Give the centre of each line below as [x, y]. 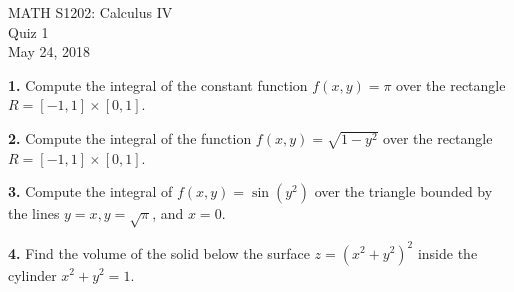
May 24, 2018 [49, 51]
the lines [34, 213]
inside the [447, 252]
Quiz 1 [28, 31]
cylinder [32, 274]
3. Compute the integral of [90, 191]
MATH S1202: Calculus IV [90, 12]
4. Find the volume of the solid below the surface [159, 252]
